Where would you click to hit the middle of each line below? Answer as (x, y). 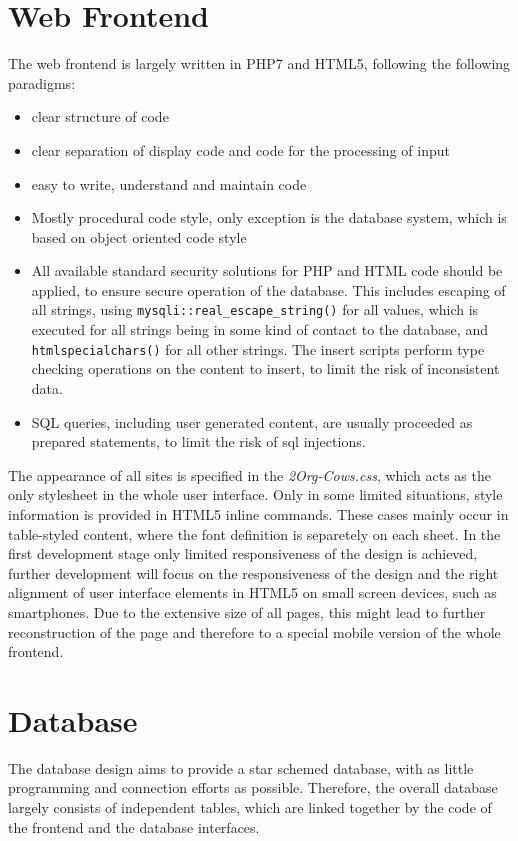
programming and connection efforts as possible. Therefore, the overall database (253, 787)
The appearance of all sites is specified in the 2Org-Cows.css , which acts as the (249, 474)
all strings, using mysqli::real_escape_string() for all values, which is (255, 309)
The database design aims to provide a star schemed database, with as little (241, 767)
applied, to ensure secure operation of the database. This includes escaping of (268, 289)
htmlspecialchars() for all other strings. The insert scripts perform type (258, 348)
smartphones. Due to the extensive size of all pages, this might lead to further (247, 611)
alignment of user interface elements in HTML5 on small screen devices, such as (252, 592)
